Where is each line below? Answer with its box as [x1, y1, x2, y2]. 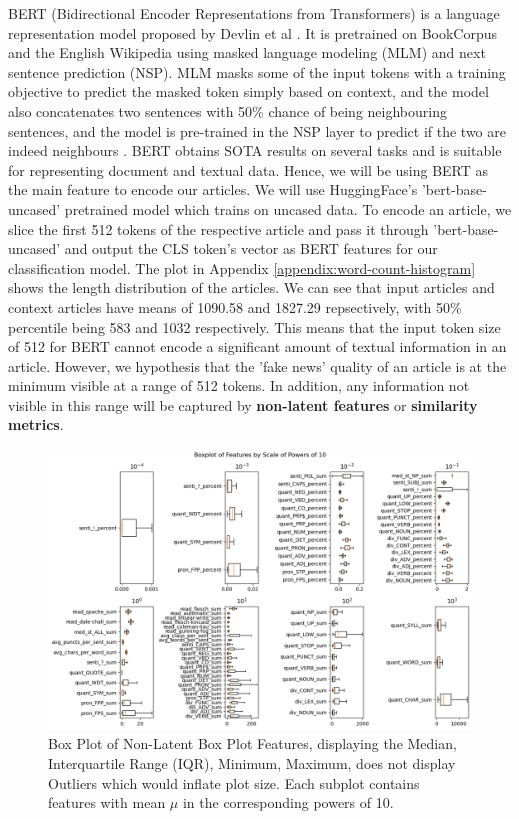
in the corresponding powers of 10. [182, 792, 394, 813]
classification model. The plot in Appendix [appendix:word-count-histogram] [8, 257, 476, 278]
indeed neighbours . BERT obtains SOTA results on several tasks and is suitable [8, 140, 502, 161]
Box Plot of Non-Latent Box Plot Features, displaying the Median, [48, 733, 457, 754]
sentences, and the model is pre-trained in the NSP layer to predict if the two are [8, 120, 506, 141]
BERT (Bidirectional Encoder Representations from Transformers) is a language [8, 3, 500, 23]
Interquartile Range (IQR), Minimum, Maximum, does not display [48, 752, 456, 773]
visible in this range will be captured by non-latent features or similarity [8, 394, 478, 415]
